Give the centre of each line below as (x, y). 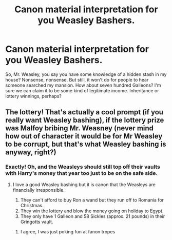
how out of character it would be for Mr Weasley (84, 136)
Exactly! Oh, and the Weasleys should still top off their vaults (83, 167)
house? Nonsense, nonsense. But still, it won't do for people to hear (77, 79)
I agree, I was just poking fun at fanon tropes (68, 231)
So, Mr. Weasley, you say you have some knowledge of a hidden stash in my (86, 74)
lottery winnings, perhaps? (33, 96)
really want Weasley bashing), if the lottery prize (85, 120)
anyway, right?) (31, 152)
